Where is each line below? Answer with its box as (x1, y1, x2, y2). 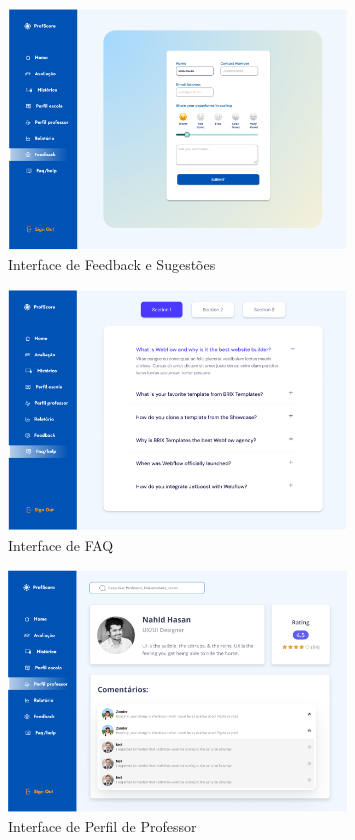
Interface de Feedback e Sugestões (8, 253, 216, 274)
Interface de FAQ (8, 535, 114, 556)
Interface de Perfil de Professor (8, 815, 197, 836)
